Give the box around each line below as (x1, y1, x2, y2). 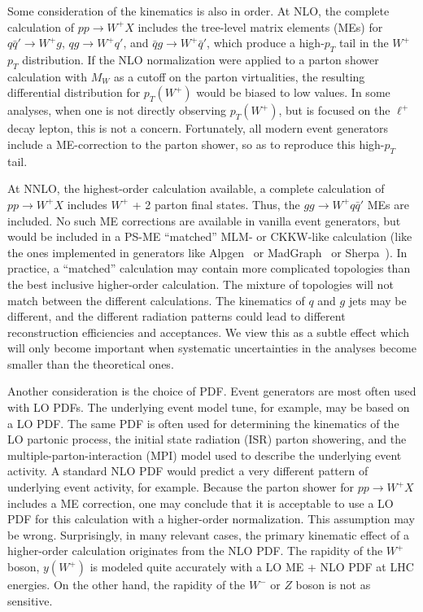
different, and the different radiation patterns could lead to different (7, 308, 346, 325)
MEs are (367, 195, 409, 212)
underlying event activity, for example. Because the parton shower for (7, 479, 354, 496)
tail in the (339, 34, 389, 51)
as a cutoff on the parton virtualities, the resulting (113, 68, 365, 85)
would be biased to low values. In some (196, 84, 390, 101)
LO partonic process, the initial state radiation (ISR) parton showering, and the (7, 431, 407, 448)
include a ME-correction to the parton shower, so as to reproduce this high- (7, 135, 385, 152)
